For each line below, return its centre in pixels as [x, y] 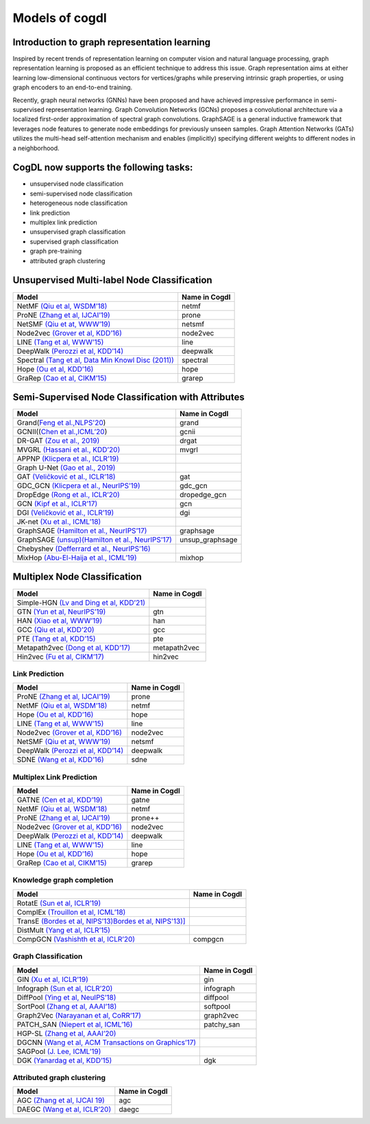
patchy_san [222, 1024]
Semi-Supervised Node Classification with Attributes [128, 397]
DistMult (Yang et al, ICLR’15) [64, 930]
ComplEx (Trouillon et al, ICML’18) [71, 912]
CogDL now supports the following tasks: [103, 168]
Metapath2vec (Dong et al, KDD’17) [74, 647]
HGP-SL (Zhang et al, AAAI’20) [66, 1033]
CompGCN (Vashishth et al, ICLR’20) [76, 939]
